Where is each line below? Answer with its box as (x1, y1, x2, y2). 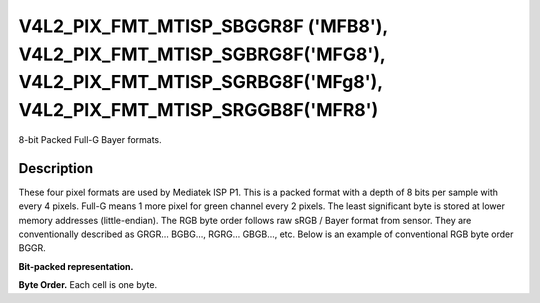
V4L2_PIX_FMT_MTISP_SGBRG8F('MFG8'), (18, 43, 386, 65)
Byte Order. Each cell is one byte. (18, 279, 158, 291)
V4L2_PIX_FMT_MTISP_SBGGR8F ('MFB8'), (18, 15, 389, 37)
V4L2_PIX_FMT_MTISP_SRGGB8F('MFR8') (18, 99, 379, 122)
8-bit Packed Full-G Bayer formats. (18, 133, 162, 145)
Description (18, 160, 94, 177)
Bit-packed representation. (18, 260, 134, 272)
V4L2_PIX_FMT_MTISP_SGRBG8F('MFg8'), (18, 71, 384, 94)
